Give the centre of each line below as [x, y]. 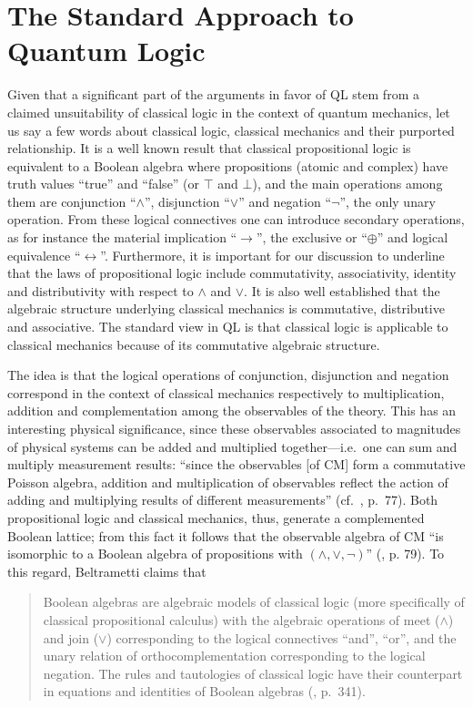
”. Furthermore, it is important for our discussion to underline [272, 255]
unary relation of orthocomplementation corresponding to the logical [234, 656]
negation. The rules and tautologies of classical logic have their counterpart [253, 673]
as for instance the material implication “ [122, 237]
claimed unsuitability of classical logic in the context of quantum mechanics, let [229, 112]
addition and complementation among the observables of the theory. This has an [232, 410]
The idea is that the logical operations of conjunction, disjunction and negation [228, 375]
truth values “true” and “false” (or [104, 184]
